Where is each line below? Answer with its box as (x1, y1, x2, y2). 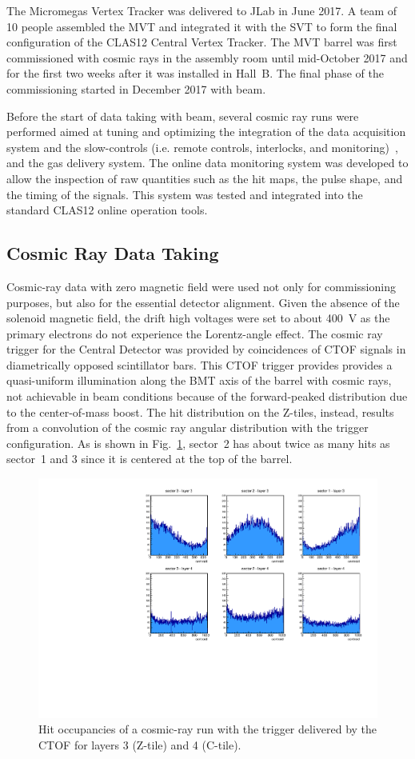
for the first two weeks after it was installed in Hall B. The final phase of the (6, 65, 384, 82)
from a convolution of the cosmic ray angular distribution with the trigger (6, 419, 369, 436)
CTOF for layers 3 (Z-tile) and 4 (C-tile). (38, 736, 241, 753)
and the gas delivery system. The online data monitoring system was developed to (6, 154, 409, 171)
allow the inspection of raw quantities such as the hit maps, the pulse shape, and (6, 170, 403, 186)
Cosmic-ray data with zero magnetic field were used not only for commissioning (6, 278, 396, 294)
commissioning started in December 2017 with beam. (6, 80, 266, 97)
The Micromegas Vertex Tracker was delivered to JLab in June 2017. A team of (6, 2, 397, 18)
